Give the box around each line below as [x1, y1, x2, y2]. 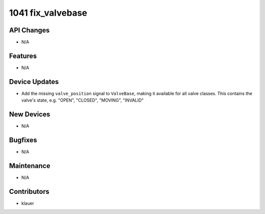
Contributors [9, 187, 50, 196]
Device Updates [9, 78, 59, 86]
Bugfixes [9, 135, 37, 144]
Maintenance [9, 161, 51, 170]
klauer [21, 200, 34, 206]
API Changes [9, 26, 50, 34]
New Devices [9, 110, 51, 119]
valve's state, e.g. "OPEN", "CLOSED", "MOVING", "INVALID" [21, 97, 144, 103]
